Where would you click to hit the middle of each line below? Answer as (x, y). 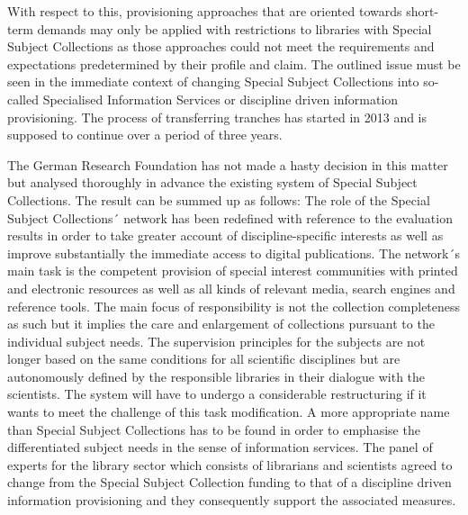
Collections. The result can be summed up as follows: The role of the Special (219, 199)
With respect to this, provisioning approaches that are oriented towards (205, 11)
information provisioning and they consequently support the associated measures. (232, 500)
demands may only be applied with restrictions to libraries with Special (234, 28)
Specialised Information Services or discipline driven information (220, 99)
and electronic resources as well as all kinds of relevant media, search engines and (231, 288)
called (23, 99)
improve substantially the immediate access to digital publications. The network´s (234, 253)
